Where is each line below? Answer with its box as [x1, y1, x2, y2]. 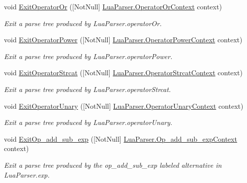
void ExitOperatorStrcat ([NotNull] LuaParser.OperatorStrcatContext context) [4, 67, 243, 78]
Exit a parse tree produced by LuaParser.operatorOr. [4, 18, 162, 28]
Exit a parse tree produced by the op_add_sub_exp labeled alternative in [4, 159, 222, 170]
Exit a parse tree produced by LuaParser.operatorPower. [4, 51, 173, 61]
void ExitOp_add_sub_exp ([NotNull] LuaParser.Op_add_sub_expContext [4, 133, 237, 144]
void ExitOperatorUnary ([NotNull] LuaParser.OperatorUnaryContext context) [4, 100, 244, 111]
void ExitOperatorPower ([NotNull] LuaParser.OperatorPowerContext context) [4, 34, 243, 45]
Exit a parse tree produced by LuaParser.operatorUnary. [4, 117, 173, 127]
